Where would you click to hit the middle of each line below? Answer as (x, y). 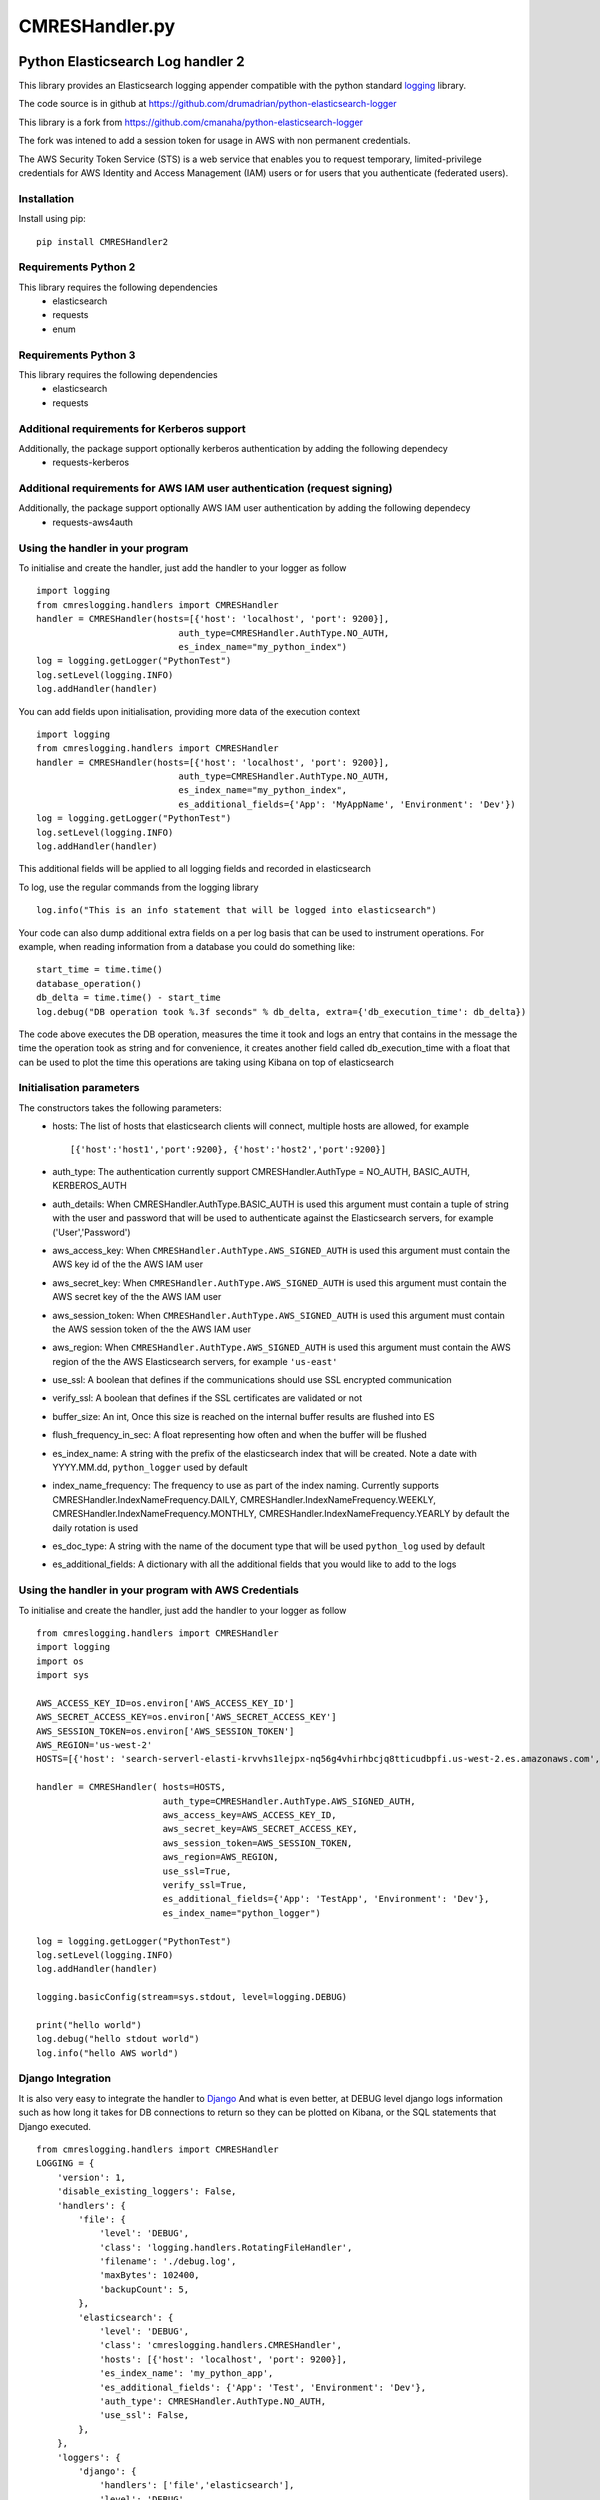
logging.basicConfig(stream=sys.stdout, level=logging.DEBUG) (192, 1997)
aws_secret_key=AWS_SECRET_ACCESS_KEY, (260, 1829)
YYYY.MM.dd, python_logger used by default (150, 1467)
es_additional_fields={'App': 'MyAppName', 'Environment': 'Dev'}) (347, 804)
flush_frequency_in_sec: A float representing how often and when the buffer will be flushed (239, 1435)
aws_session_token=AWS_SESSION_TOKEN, (257, 1843)
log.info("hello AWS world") (107, 2053)
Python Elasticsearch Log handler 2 (131, 61)
